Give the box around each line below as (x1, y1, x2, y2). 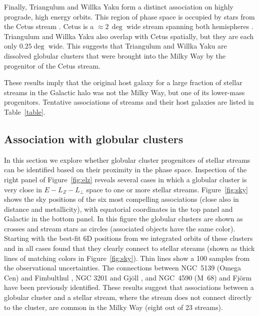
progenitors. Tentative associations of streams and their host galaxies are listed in (4, 97, 254, 107)
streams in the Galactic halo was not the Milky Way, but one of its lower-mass (4, 87, 245, 97)
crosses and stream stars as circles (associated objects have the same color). (4, 223, 235, 233)
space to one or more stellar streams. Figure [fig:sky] (86, 184, 248, 194)
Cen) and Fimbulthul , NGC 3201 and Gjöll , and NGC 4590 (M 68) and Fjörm (4, 272, 252, 282)
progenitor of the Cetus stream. (4, 60, 100, 71)
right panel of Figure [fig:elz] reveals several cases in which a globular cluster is (4, 174, 247, 184)
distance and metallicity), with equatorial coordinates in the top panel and (4, 203, 233, 214)
